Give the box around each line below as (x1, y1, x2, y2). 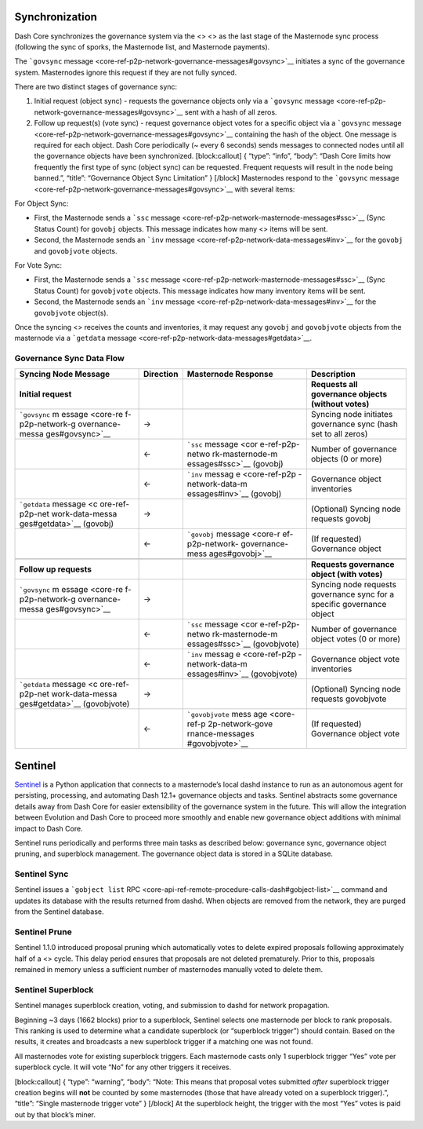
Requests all (310, 379, 358, 390)
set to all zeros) (310, 429, 368, 440)
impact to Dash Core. (14, 824, 83, 833)
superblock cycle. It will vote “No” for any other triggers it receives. (14, 1062, 232, 1072)
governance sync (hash (310, 418, 399, 429)
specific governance (310, 599, 387, 610)
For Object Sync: (14, 199, 69, 208)
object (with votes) (310, 569, 383, 580)
